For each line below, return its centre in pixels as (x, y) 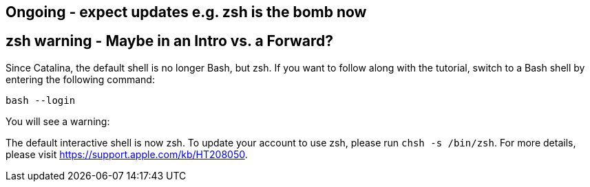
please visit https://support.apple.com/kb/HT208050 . (127, 154)
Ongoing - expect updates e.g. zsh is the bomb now (186, 12)
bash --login (41, 100)
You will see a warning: (58, 121)
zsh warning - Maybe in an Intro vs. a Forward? (169, 41)
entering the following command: (80, 79)
